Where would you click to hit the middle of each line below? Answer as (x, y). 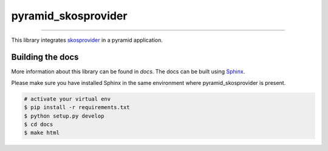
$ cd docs (39, 124)
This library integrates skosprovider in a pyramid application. (87, 40)
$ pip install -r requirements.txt (77, 107)
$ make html (42, 133)
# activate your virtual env (67, 99)
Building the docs (45, 57)
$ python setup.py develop (64, 116)
